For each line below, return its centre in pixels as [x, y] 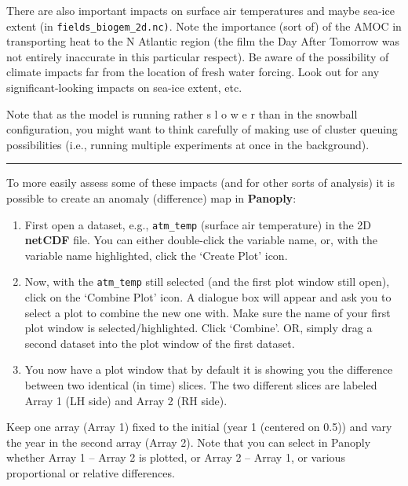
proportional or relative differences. [91, 473]
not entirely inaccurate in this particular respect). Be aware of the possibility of [198, 56]
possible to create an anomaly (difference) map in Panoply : [151, 198]
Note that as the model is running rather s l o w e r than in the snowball [182, 113]
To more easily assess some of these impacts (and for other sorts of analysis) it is [200, 183]
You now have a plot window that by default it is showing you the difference [209, 369]
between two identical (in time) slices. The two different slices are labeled [201, 385]
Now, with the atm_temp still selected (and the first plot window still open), [207, 281]
